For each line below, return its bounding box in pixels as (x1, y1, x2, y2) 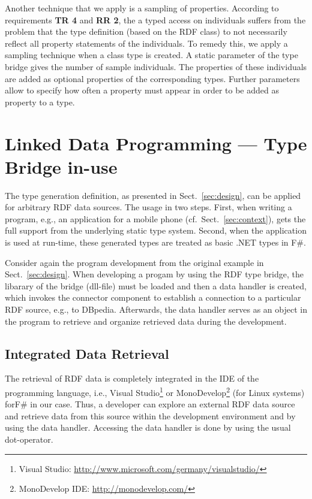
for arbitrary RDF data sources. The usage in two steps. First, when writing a (5, 201, 292, 213)
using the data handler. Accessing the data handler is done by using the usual (5, 421, 291, 434)
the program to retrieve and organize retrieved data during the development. (5, 314, 287, 327)
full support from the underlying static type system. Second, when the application (5, 224, 307, 237)
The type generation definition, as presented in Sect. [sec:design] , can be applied (5, 189, 301, 201)
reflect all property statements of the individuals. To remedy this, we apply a (5, 37, 288, 49)
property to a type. (5, 95, 75, 108)
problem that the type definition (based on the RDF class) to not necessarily (5, 25, 287, 38)
